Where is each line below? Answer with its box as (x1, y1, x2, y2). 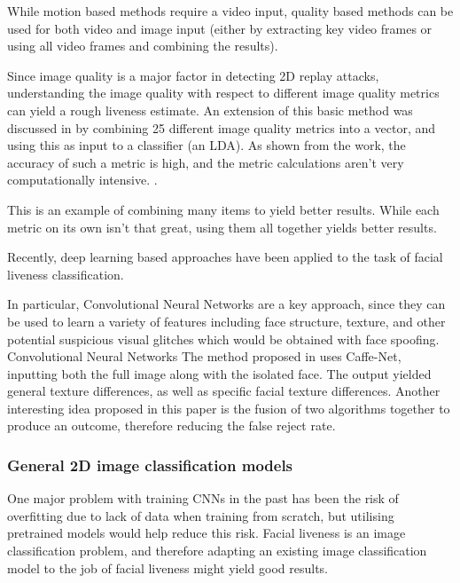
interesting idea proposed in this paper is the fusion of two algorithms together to (7, 398, 450, 417)
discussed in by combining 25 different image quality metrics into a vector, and (7, 118, 436, 137)
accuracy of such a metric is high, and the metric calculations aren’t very (7, 153, 404, 171)
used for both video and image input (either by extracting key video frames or (7, 19, 433, 37)
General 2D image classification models (7, 453, 293, 476)
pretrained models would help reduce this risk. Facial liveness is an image (7, 524, 406, 542)
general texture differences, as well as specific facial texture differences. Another (7, 382, 441, 400)
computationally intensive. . (7, 170, 158, 189)
